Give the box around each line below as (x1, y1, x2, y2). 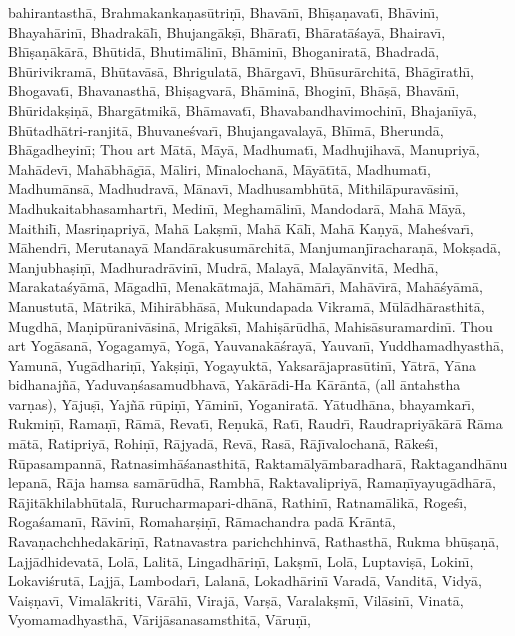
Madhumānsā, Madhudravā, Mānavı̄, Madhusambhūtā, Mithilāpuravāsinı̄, (8, 178, 459, 199)
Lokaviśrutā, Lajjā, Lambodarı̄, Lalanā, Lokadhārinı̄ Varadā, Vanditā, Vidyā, (8, 570, 482, 591)
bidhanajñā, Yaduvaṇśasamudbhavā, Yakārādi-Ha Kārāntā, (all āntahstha (8, 374, 461, 395)
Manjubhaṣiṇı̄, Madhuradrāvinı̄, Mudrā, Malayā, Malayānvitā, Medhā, (8, 256, 439, 277)
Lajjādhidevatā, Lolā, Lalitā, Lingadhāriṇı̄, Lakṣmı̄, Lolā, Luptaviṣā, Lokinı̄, (8, 550, 474, 571)
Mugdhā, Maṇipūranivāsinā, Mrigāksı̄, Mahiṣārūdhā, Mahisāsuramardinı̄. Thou (8, 315, 493, 336)
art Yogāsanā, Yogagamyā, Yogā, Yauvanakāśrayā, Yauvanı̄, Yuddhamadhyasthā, (8, 335, 504, 356)
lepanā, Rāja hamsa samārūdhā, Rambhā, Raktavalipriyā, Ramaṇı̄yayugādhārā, (8, 472, 496, 493)
